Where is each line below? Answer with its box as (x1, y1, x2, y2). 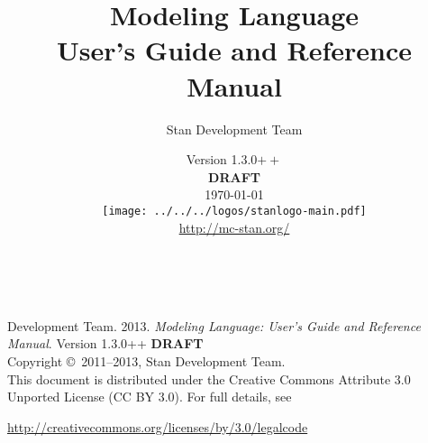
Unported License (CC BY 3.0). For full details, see (7, 387, 292, 406)
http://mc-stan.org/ (178, 217, 290, 236)
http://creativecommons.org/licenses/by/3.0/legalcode (7, 417, 308, 436)
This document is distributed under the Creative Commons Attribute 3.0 (7, 369, 411, 388)
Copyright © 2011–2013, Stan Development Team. (7, 351, 286, 370)
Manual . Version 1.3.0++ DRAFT (7, 334, 204, 353)
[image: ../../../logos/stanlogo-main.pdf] (102, 204, 367, 217)
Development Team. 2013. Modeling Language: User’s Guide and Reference (7, 316, 421, 335)
